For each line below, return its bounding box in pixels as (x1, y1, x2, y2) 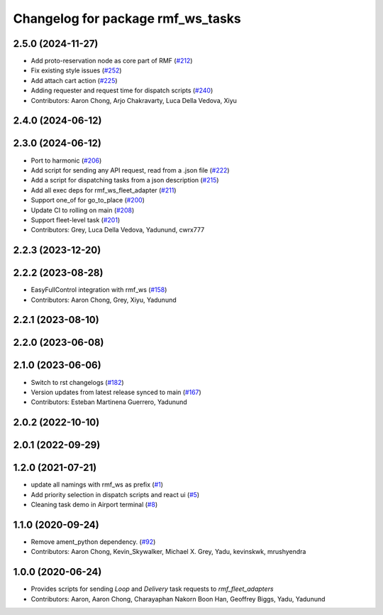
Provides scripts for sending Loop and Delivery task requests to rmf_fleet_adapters (30, 584, 274, 593)
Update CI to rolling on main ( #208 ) (30, 206, 135, 214)
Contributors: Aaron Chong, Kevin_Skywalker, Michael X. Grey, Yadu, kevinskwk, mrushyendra (30, 548, 306, 556)
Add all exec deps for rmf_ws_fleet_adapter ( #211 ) (30, 185, 177, 195)
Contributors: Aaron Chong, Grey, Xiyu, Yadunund (30, 295, 177, 304)
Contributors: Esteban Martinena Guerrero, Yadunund (30, 398, 187, 406)
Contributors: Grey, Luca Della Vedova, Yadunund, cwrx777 (30, 226, 205, 234)
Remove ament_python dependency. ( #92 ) (30, 537, 156, 546)
